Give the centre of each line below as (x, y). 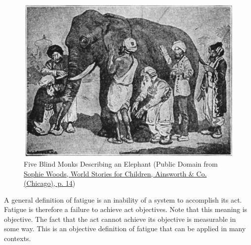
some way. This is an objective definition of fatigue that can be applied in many (125, 228)
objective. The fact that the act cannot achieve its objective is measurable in (120, 219)
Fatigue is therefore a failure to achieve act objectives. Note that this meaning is (126, 209)
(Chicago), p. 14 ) (50, 183)
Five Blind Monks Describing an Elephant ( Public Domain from (121, 163)
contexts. (18, 238)
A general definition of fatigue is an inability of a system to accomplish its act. (123, 199)
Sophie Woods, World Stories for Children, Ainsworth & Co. (115, 173)
